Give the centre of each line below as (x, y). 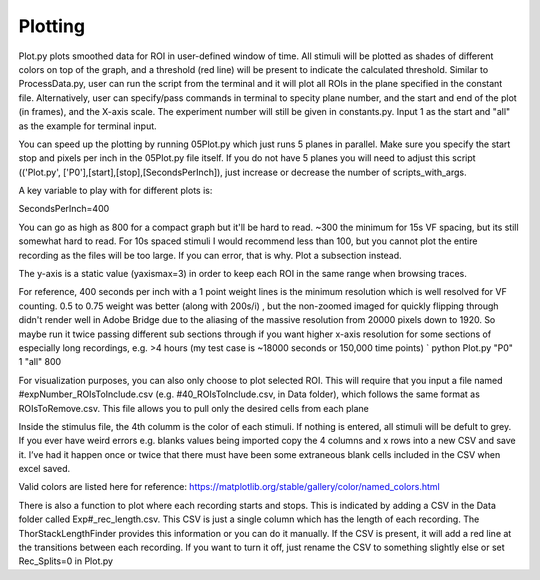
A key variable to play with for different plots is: (115, 191)
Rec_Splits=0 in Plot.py (66, 561)
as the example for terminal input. (87, 126)
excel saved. (44, 469)
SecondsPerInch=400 (64, 209)
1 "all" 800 (40, 362)
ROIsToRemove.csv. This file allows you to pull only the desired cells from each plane (193, 408)
